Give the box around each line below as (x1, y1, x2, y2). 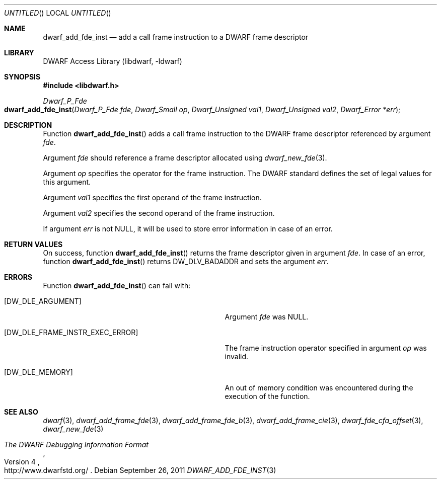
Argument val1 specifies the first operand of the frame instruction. (43, 193, 262, 202)
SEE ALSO (4, 408, 38, 416)
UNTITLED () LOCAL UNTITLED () (4, 9, 111, 17)
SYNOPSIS (4, 72, 41, 81)
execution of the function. (225, 392, 310, 400)
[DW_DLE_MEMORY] (4, 368, 73, 376)
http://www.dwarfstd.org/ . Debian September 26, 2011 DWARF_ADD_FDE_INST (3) (4, 466, 276, 474)
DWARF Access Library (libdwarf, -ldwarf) (43, 57, 182, 65)
